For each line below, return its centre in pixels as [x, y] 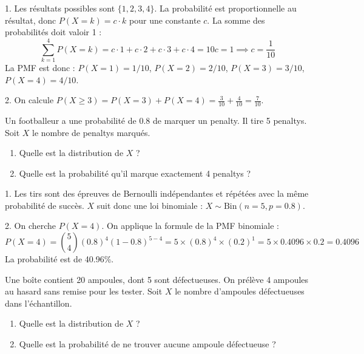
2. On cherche [31, 226]
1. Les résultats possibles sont [60, 8]
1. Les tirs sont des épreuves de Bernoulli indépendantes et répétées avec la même [157, 193]
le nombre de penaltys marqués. [91, 132]
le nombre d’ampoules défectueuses [240, 291]
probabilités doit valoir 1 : [53, 32]
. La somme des [236, 20]
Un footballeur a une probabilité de [71, 120]
